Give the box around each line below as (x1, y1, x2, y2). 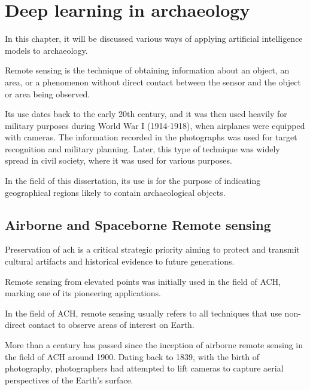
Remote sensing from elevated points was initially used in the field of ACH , (5, 275, 281, 287)
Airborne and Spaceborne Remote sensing (5, 215, 271, 234)
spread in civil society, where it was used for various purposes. (5, 154, 232, 167)
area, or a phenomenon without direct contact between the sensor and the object (5, 75, 301, 88)
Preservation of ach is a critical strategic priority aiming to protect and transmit (5, 243, 300, 256)
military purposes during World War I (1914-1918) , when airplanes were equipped (5, 119, 305, 131)
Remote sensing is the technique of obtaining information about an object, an (5, 64, 290, 76)
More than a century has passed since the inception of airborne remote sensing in (5, 339, 303, 351)
